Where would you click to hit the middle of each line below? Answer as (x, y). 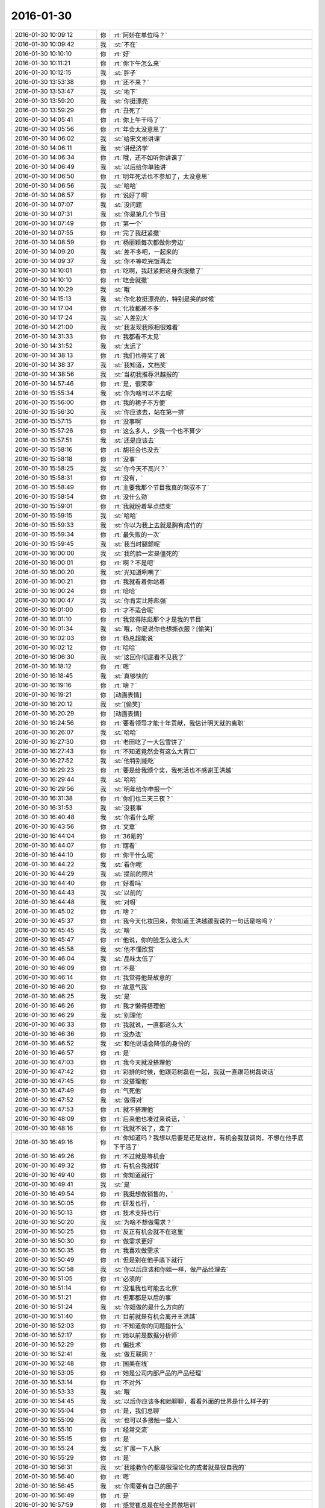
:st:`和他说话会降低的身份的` (153, 1044)
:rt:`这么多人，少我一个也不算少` (158, 431)
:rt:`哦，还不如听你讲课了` (149, 157)
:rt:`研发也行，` (134, 1203)
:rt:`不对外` (128, 1383)
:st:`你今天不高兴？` (141, 469)
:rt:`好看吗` (128, 883)
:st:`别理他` (128, 1015)
